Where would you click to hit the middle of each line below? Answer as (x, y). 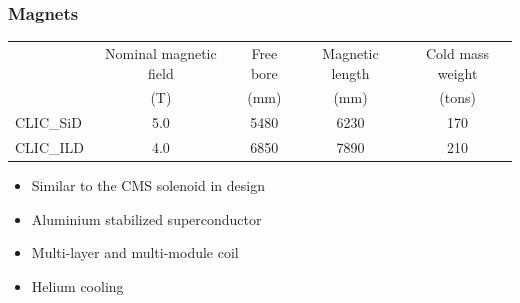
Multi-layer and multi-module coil (135, 252)
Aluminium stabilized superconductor (146, 218)
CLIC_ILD (50, 147)
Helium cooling (77, 285)
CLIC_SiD (48, 122)
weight (457, 72)
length (350, 72)
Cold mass (457, 52)
